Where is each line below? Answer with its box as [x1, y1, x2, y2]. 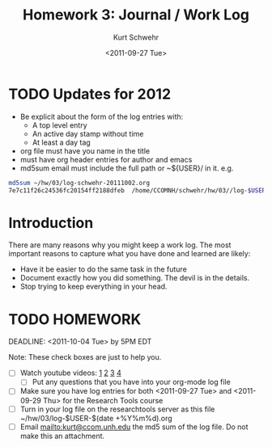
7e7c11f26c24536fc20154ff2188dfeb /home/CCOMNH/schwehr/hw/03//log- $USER [8, 186, 266, 195]
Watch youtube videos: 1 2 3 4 [19, 368, 121, 377]
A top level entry [32, 120, 87, 130]
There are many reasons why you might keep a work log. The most [8, 240, 232, 250]
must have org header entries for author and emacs [19, 154, 193, 164]
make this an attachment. [19, 431, 105, 441]
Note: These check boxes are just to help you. [8, 352, 162, 362]
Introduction [8, 213, 94, 232]
